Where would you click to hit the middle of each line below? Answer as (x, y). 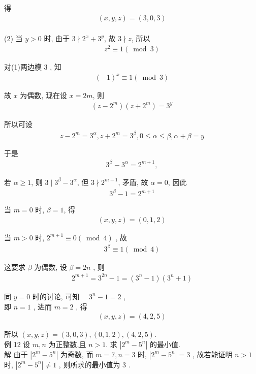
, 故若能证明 (212, 354)
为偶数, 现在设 (43, 95)
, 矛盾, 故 (133, 182)
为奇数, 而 (77, 354)
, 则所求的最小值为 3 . (94, 364)
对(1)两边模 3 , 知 (33, 66)
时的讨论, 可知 (56, 296)
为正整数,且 (67, 344)
